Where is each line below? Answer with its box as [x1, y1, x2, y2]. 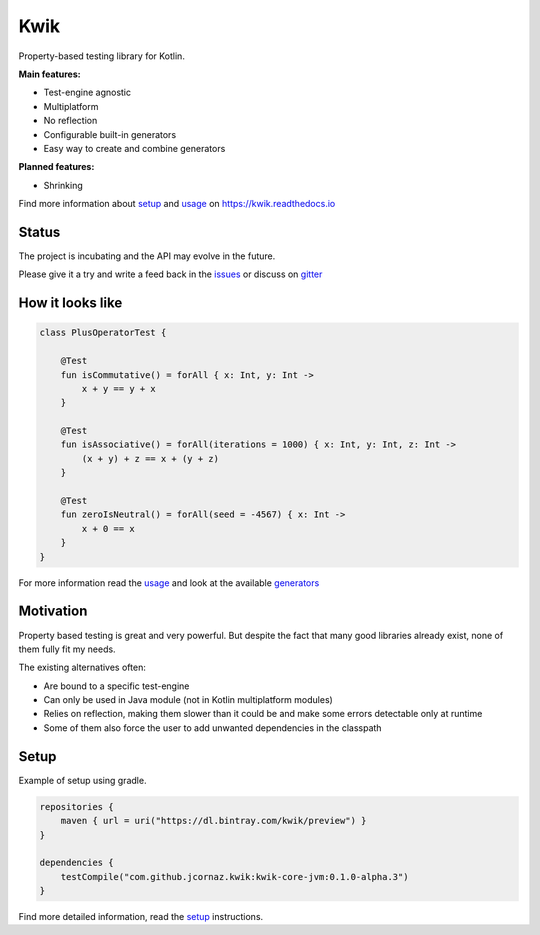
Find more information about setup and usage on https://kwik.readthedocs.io [18, 198, 336, 210]
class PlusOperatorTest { [39, 327, 167, 339]
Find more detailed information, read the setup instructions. [18, 911, 264, 923]
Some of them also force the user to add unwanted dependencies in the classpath [43, 721, 382, 734]
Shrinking [43, 179, 84, 191]
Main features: [18, 68, 81, 80]
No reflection [43, 115, 98, 127]
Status [18, 223, 61, 240]
